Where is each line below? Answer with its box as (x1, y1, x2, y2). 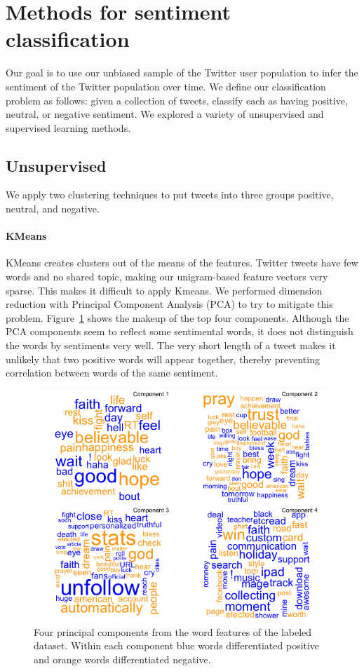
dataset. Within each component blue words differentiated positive (34, 638, 320, 653)
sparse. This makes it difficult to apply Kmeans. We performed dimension (6, 283, 323, 297)
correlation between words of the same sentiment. (6, 365, 218, 380)
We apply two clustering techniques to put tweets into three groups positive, (6, 187, 334, 202)
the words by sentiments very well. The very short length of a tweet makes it (6, 338, 336, 353)
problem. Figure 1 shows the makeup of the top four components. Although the (6, 310, 349, 325)
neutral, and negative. (6, 201, 100, 216)
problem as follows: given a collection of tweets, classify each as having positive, (6, 93, 348, 107)
